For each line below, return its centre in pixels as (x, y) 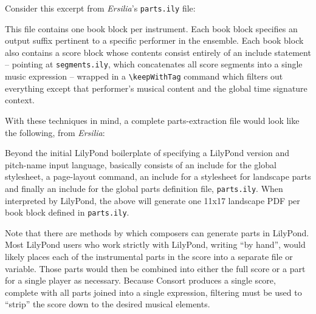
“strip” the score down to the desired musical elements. (108, 304)
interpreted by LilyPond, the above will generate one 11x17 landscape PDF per (153, 200)
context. (20, 100)
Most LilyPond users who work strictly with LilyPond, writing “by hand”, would (155, 244)
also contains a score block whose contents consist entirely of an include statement (158, 52)
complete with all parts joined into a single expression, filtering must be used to (153, 292)
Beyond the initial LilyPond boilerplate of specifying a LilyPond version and (147, 153)
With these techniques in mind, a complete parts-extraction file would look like (152, 120)
